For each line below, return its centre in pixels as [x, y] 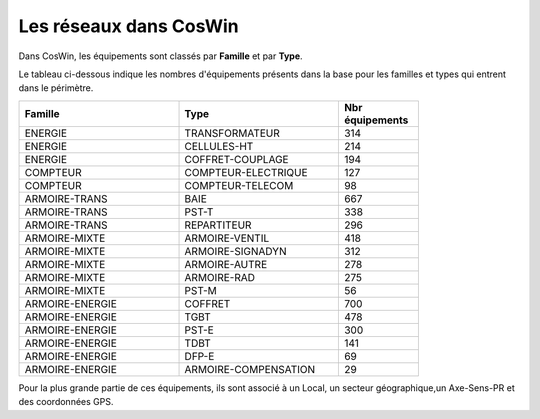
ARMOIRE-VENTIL [227, 238]
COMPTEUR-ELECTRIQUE [246, 172]
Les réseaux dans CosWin [128, 26]
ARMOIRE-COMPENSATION [250, 369]
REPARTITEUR [218, 225]
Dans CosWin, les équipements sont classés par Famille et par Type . [161, 56]
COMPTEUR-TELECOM [239, 185]
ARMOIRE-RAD [219, 277]
